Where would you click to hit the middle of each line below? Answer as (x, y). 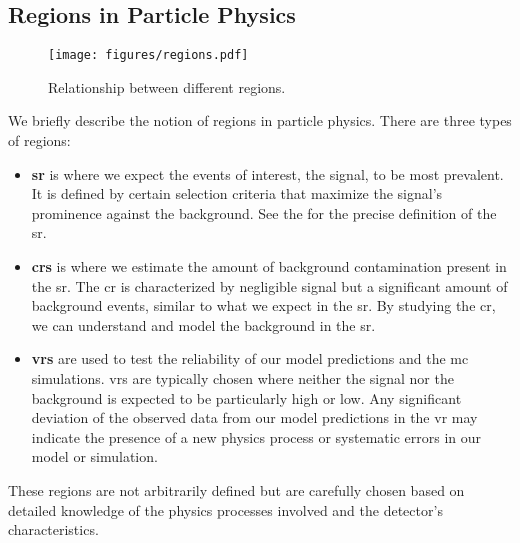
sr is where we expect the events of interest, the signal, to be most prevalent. (267, 173)
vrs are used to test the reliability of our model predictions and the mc (250, 358)
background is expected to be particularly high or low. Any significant (246, 397)
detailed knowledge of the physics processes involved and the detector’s (225, 509)
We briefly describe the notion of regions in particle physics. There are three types (260, 120)
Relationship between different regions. (167, 86)
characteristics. (53, 529)
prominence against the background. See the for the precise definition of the (264, 212)
